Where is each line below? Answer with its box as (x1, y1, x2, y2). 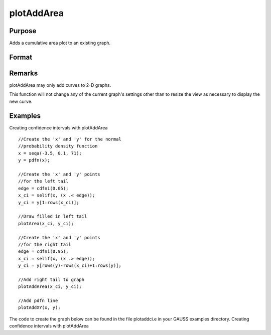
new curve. (9, 98, 33, 104)
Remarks (9, 69, 38, 77)
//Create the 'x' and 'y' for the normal (18, 136, 121, 142)
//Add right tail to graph (18, 276, 85, 282)
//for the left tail (18, 179, 69, 184)
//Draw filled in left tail (18, 214, 87, 219)
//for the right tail (18, 241, 71, 247)
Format (9, 53, 33, 61)
